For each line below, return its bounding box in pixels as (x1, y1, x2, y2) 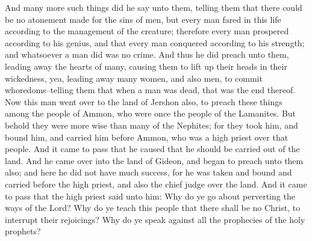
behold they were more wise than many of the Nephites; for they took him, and (5, 118, 298, 131)
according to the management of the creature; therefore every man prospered (5, 25, 289, 37)
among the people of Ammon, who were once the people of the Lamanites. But (5, 107, 296, 120)
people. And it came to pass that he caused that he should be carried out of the (5, 142, 300, 155)
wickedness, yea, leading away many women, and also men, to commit (5, 72, 263, 84)
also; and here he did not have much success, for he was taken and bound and (5, 166, 292, 178)
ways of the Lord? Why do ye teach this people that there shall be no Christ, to (5, 201, 301, 214)
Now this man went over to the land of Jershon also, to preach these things (5, 95, 282, 108)
